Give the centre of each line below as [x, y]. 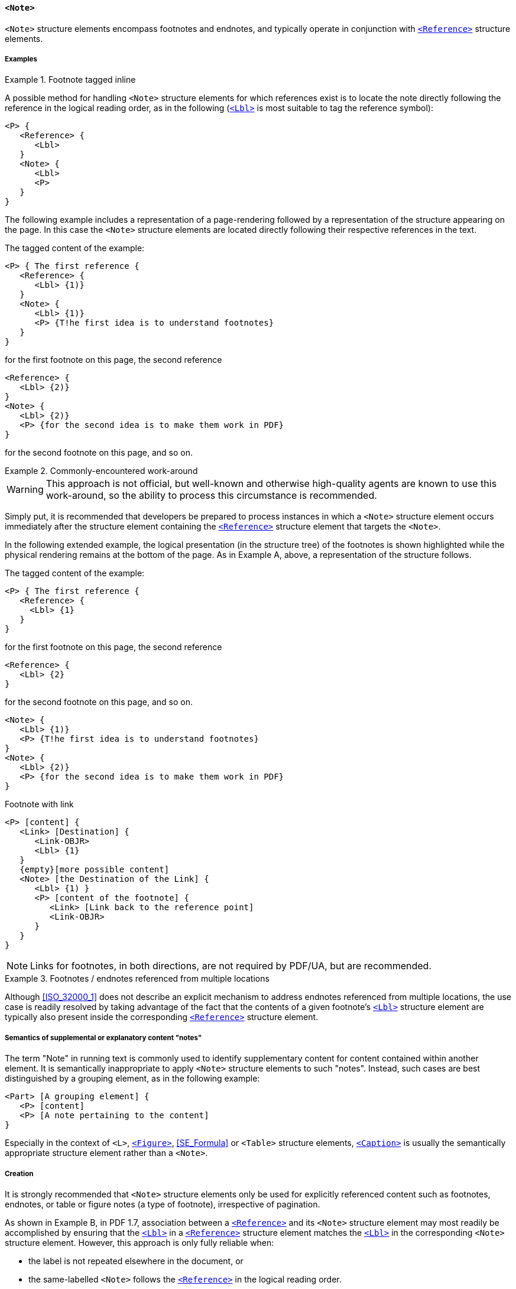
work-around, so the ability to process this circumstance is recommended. [211, 496]
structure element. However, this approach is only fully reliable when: [139, 1242]
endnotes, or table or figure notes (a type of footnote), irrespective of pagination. [163, 1204]
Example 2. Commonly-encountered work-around [101, 471]
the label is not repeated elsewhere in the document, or [136, 1261]
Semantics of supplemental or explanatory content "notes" [103, 1038]
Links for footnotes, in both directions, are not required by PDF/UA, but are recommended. [231, 966]
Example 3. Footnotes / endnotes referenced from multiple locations [137, 979]
